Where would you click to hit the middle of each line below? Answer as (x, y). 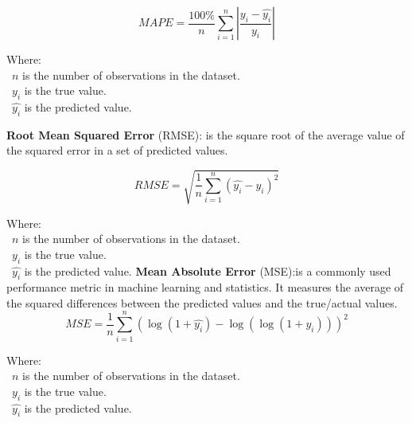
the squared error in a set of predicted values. (117, 150)
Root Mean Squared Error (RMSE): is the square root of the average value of (206, 134)
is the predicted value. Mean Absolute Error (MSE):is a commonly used (208, 270)
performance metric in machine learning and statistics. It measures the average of (205, 287)
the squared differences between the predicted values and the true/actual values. (202, 302)
